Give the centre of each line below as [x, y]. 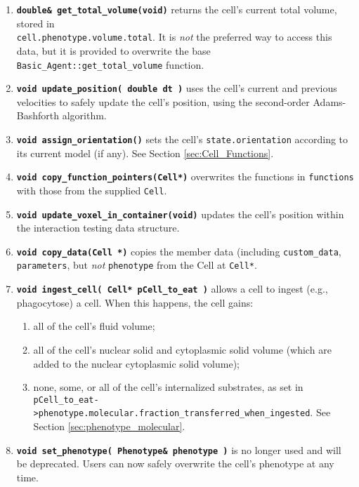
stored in [35, 23]
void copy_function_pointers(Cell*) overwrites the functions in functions [185, 176]
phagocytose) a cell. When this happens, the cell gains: [135, 302]
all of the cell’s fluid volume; [94, 326]
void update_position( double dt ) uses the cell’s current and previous [177, 88]
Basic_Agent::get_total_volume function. [110, 64]
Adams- [329, 101]
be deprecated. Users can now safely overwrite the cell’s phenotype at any [175, 463]
